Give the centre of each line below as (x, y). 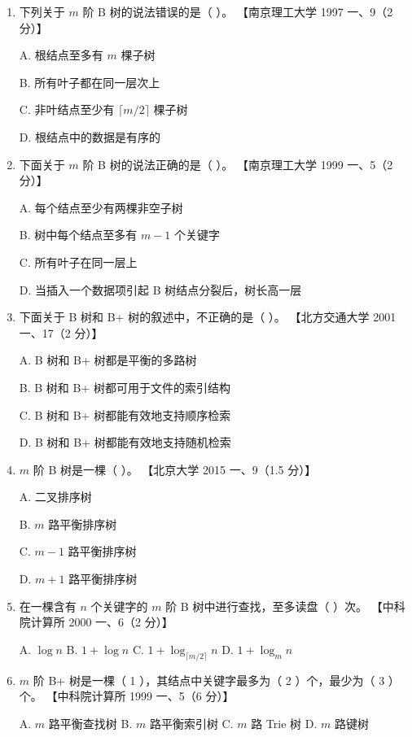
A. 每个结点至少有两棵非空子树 (101, 207)
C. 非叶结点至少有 (67, 109)
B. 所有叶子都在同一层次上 (90, 82)
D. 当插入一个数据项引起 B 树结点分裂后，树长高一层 (160, 289)
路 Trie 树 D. (284, 723)
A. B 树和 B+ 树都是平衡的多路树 (108, 360)
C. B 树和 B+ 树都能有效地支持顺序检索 (125, 414)
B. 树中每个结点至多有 (78, 235)
